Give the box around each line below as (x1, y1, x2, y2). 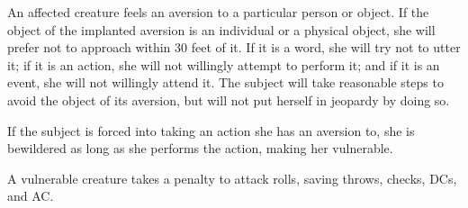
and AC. (7, 186, 54, 205)
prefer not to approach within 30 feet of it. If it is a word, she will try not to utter (7, 38, 461, 57)
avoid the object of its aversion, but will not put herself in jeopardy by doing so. (7, 90, 450, 109)
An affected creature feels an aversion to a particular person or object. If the (7, 3, 429, 21)
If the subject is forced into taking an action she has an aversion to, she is (7, 121, 415, 140)
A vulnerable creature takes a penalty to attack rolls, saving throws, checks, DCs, (7, 168, 457, 187)
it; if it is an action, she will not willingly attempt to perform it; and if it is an (7, 55, 440, 74)
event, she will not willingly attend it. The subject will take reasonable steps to (7, 73, 444, 92)
